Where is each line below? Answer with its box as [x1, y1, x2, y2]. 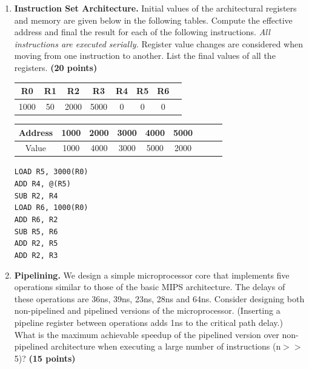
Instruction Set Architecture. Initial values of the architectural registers [14, 2, 297, 14]
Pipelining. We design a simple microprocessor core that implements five [14, 268, 290, 281]
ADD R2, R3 [14, 251, 58, 260]
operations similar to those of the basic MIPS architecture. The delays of [14, 280, 285, 293]
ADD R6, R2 [14, 215, 58, 225]
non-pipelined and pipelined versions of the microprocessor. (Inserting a [14, 304, 281, 317]
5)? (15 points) [14, 351, 76, 364]
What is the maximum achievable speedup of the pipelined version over [14, 328, 279, 340]
